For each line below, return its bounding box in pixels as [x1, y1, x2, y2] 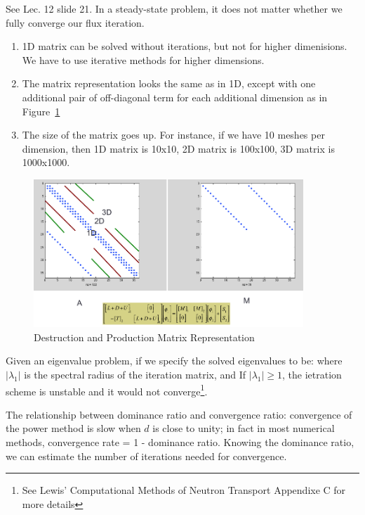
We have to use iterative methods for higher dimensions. [22, 52, 265, 67]
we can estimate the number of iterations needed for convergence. [6, 448, 287, 463]
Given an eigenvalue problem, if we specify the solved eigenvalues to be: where [6, 353, 343, 368]
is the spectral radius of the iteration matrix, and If [24, 367, 246, 381]
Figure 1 [22, 103, 60, 118]
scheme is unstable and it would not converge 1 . [6, 381, 208, 398]
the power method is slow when [6, 421, 141, 435]
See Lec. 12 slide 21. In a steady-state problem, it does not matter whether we [6, 1, 343, 15]
